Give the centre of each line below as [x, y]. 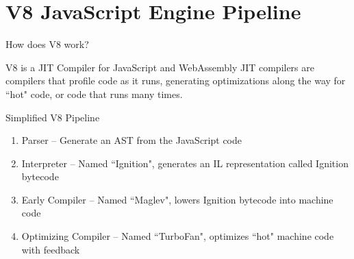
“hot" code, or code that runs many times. [94, 94]
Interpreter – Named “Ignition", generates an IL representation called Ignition [185, 163]
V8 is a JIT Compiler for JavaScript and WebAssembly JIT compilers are [160, 67]
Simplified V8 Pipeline [53, 117]
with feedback [51, 249]
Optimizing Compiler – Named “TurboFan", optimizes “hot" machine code [178, 236]
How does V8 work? [47, 44]
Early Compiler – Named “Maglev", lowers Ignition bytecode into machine [177, 199]
